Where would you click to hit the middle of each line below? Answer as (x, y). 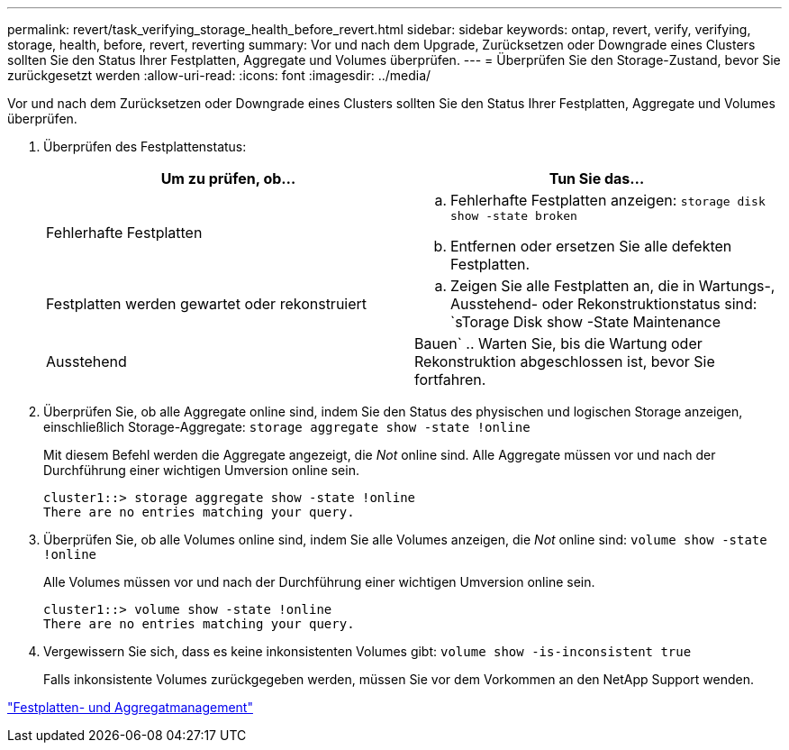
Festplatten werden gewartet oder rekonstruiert (207, 304)
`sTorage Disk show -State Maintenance (586, 322)
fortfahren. (450, 380)
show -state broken (514, 216)
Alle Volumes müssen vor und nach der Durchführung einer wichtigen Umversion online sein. (319, 582)
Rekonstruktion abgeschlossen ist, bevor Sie (565, 361)
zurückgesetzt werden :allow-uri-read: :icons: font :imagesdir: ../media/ (219, 75)
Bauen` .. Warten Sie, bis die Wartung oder (558, 343)
